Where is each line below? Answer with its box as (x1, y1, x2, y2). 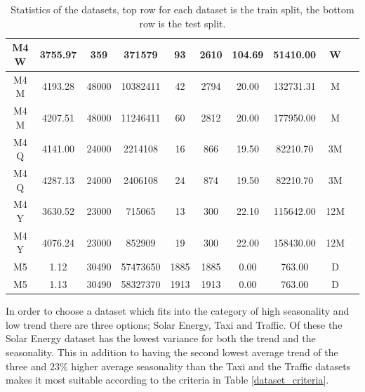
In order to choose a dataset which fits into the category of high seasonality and (6, 303, 350, 318)
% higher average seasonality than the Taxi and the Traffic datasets (60, 358, 351, 373)
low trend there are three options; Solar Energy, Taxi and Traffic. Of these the (6, 317, 343, 332)
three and (6, 358, 47, 373)
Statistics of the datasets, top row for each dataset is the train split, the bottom (11, 2, 354, 16)
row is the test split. (139, 15, 226, 30)
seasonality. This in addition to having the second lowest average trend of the (6, 344, 338, 359)
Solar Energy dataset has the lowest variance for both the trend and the (6, 331, 316, 346)
